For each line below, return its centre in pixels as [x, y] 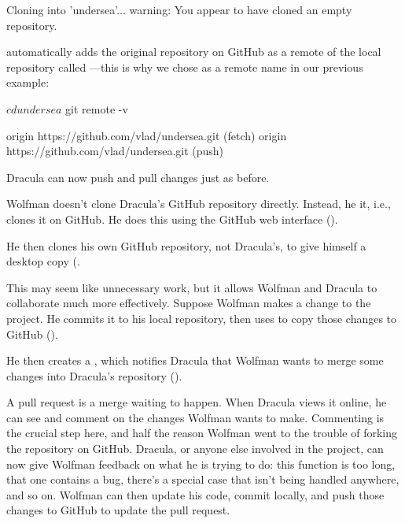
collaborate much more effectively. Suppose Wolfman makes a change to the [189, 303]
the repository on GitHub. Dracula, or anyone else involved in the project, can [195, 449]
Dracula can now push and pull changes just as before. [138, 177]
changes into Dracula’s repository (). [94, 375]
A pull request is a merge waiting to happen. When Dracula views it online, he [197, 402]
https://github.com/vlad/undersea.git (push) [115, 151]
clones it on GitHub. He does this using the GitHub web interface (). [172, 219]
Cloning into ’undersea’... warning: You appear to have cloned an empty [179, 9]
